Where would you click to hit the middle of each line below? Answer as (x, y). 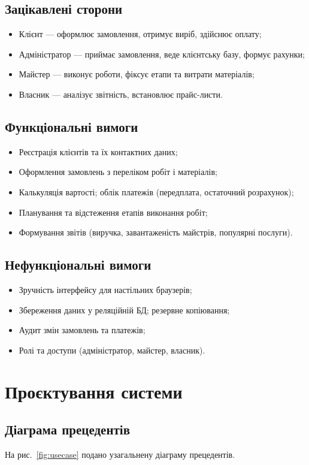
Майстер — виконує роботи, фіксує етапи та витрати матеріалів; (137, 74)
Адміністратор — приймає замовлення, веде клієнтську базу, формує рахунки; (162, 54)
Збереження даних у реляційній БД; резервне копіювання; (124, 310)
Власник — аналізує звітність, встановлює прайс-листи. (121, 94)
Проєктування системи (94, 391)
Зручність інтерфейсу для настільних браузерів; (105, 289)
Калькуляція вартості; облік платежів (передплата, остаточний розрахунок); (156, 191)
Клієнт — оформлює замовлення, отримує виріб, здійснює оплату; (140, 34)
